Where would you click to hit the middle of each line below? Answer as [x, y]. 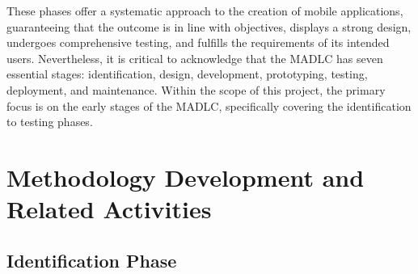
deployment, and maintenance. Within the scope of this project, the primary [196, 89]
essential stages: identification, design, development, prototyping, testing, [187, 74]
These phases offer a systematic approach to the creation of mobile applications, [205, 11]
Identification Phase [92, 260]
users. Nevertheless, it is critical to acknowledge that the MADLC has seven [195, 58]
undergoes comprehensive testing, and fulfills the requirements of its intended [198, 42]
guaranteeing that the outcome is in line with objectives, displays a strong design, [209, 26]
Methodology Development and [186, 177]
